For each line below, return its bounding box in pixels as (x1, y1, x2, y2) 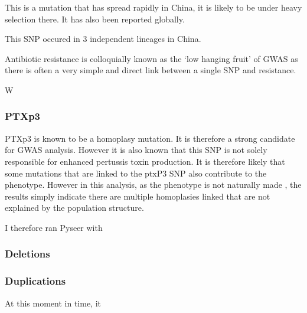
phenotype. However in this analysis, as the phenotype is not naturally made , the (5, 178, 302, 191)
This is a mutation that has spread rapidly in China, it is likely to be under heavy (5, 1, 302, 13)
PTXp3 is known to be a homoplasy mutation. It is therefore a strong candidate (5, 132, 295, 144)
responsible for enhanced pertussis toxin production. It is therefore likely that (5, 155, 285, 167)
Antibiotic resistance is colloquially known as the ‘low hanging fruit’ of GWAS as (5, 52, 298, 64)
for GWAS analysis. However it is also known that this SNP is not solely (5, 144, 267, 156)
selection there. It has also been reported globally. (5, 12, 185, 25)
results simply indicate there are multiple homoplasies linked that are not (5, 190, 270, 202)
